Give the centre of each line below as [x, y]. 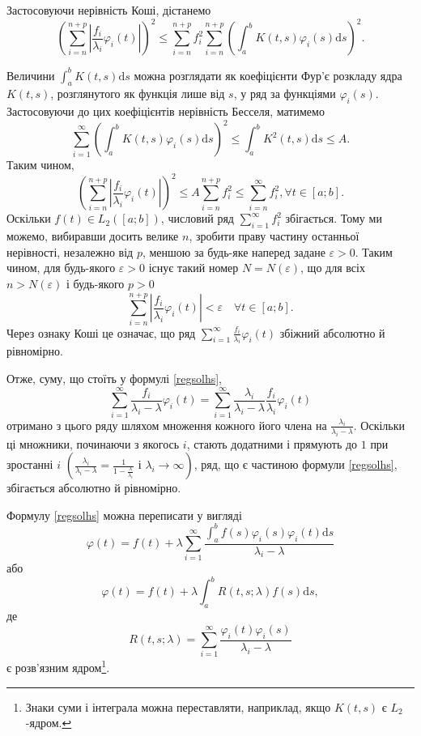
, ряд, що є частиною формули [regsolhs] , [296, 464]
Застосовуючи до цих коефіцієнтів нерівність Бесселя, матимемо [166, 111]
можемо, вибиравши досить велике [93, 236]
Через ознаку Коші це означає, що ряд [101, 332]
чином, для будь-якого [61, 268]
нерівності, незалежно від [70, 251]
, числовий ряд [197, 218]
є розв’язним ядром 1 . [58, 666]
